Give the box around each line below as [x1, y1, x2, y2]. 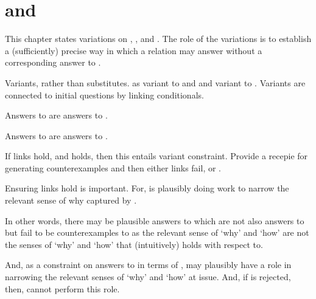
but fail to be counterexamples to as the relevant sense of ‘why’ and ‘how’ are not [5, 226, 309, 239]
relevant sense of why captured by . [5, 194, 137, 207]
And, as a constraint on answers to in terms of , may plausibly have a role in [5, 258, 292, 271]
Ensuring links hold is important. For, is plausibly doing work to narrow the [5, 182, 289, 194]
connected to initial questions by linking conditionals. [5, 88, 204, 101]
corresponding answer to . [5, 56, 101, 69]
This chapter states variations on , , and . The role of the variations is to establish [5, 32, 312, 45]
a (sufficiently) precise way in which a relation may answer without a [5, 44, 262, 57]
